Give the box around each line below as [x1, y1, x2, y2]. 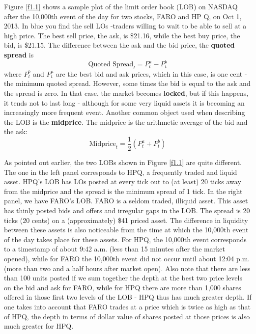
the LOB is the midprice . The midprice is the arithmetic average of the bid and [4, 116, 248, 127]
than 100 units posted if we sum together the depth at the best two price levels [4, 273, 242, 283]
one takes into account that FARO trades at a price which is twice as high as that [4, 301, 251, 311]
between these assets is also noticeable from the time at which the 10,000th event [4, 224, 249, 235]
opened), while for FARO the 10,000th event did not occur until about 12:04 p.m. [4, 253, 250, 264]
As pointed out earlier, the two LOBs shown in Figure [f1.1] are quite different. [4, 157, 242, 167]
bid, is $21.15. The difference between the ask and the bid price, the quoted [4, 40, 235, 50]
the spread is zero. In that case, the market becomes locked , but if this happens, [4, 88, 249, 98]
